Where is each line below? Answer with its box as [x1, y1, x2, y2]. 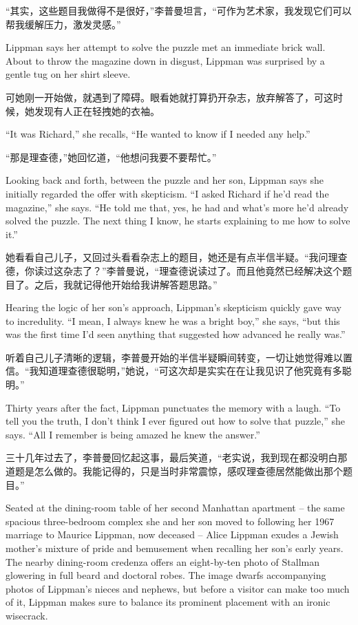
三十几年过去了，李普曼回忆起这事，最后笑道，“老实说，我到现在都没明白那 [6, 450, 348, 465]
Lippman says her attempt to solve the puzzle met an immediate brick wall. [6, 40, 326, 54]
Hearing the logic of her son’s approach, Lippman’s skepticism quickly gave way [6, 300, 341, 315]
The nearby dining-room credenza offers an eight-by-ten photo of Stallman [6, 554, 320, 569]
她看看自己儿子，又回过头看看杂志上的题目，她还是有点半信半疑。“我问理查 [6, 250, 348, 264]
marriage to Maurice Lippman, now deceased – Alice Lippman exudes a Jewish [6, 527, 339, 542]
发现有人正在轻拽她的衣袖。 [34, 103, 160, 118]
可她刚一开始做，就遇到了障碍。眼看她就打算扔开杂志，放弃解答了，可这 [6, 89, 333, 104]
